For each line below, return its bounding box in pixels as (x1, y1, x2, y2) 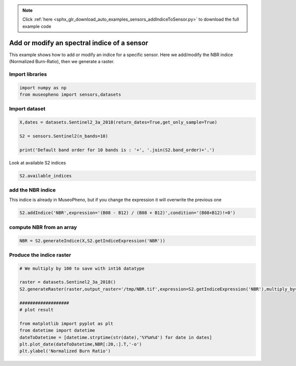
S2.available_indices (19, 173, 72, 178)
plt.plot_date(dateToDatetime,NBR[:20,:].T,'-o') (19, 341, 142, 347)
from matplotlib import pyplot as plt (19, 321, 113, 326)
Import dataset (9, 105, 45, 112)
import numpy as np (19, 85, 67, 91)
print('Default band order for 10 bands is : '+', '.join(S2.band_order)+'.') (19, 147, 215, 153)
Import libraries (9, 70, 47, 77)
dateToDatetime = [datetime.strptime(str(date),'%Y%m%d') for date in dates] (19, 334, 212, 340)
